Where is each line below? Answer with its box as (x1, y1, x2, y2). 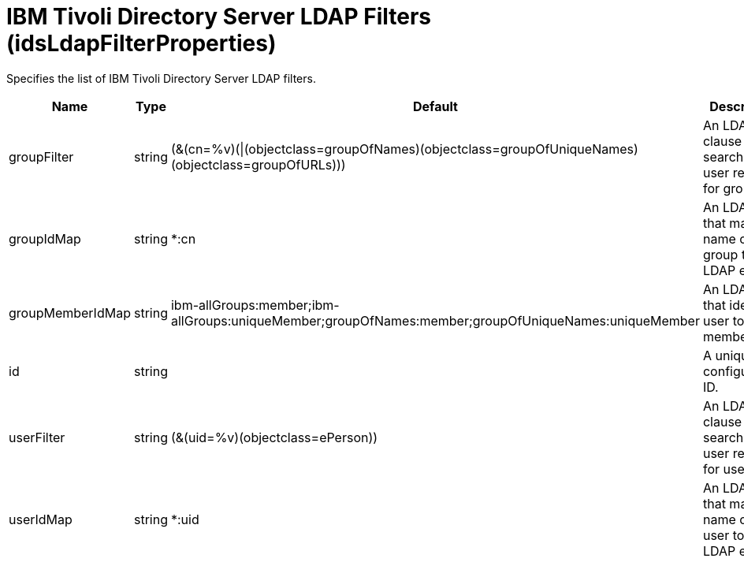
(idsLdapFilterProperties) (6, 30, 277, 57)
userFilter (9, 429, 65, 445)
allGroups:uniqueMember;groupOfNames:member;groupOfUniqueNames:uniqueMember (170, 312, 700, 329)
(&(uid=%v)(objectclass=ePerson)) (170, 429, 378, 445)
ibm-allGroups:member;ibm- (170, 296, 340, 313)
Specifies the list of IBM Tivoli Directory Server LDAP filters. (6, 71, 316, 85)
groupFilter (9, 148, 74, 165)
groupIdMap (9, 230, 81, 247)
